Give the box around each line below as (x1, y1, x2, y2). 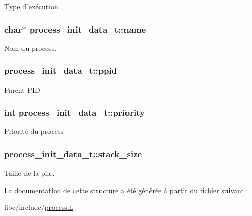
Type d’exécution (4, 1, 58, 11)
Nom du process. (4, 42, 57, 53)
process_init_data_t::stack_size (4, 147, 142, 160)
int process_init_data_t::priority (4, 106, 145, 119)
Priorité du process (4, 126, 63, 137)
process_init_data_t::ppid (4, 64, 117, 77)
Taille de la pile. (4, 168, 55, 178)
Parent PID (4, 84, 40, 95)
